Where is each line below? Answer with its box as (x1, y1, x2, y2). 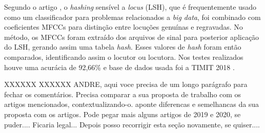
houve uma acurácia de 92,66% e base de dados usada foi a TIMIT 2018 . (4, 61, 235, 72)
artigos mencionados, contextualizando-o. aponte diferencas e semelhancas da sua (4, 99, 259, 109)
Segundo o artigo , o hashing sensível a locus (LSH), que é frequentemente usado (4, 2, 257, 12)
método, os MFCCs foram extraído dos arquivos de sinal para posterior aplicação (4, 31, 259, 42)
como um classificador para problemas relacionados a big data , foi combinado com (4, 11, 261, 22)
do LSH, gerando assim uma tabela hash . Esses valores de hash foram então (4, 41, 241, 52)
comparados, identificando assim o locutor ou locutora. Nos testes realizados (4, 51, 243, 62)
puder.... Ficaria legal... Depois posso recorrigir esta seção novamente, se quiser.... (4, 119, 260, 129)
